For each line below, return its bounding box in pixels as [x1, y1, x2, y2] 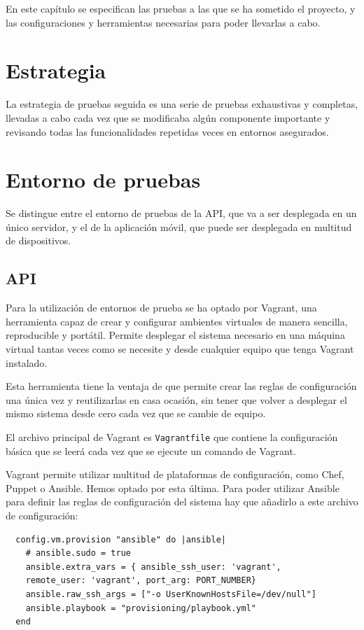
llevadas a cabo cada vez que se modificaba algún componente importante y [6, 110, 330, 125]
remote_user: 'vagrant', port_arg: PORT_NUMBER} [25, 575, 256, 586]
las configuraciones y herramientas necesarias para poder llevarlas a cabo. [6, 15, 321, 29]
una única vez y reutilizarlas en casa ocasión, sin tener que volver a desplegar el [6, 392, 347, 407]
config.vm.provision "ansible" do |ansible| [15, 534, 226, 545]
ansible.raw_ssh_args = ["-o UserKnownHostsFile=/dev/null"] [25, 589, 316, 599]
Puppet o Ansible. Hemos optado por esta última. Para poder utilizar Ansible [6, 480, 339, 495]
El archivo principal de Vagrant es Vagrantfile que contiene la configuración [6, 429, 338, 444]
